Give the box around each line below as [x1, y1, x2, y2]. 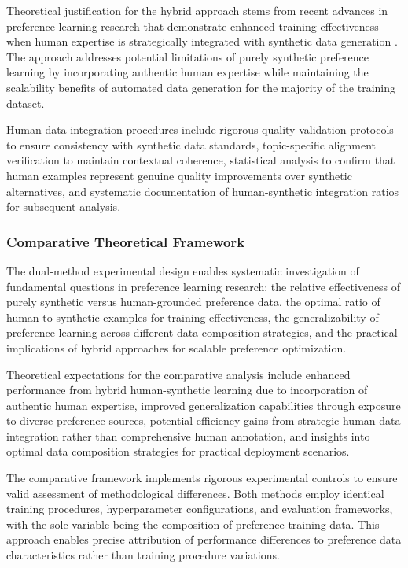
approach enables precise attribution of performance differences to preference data [6, 531, 402, 548]
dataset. [6, 94, 45, 111]
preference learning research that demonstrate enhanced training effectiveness [6, 17, 379, 34]
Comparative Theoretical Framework [6, 231, 245, 251]
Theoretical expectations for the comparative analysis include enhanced [6, 366, 351, 382]
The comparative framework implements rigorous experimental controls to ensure [6, 470, 398, 486]
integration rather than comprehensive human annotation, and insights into [6, 427, 370, 444]
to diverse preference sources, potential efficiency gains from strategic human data [6, 412, 401, 429]
